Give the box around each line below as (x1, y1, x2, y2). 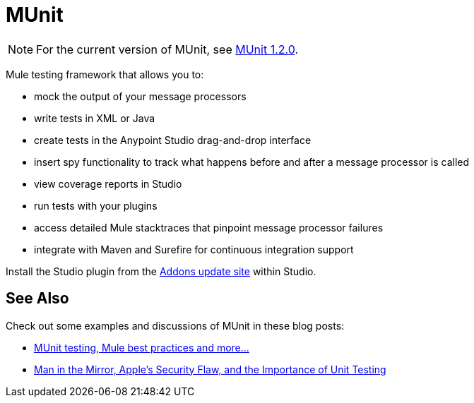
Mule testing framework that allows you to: (6, 68, 204, 80)
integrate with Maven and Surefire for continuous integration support (34, 243, 354, 255)
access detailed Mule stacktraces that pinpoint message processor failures (34, 221, 384, 234)
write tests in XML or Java (34, 112, 155, 124)
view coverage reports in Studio (34, 177, 182, 190)
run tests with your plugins (34, 199, 158, 212)
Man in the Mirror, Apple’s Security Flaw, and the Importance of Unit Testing (34, 363, 386, 375)
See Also (6, 289, 69, 308)
